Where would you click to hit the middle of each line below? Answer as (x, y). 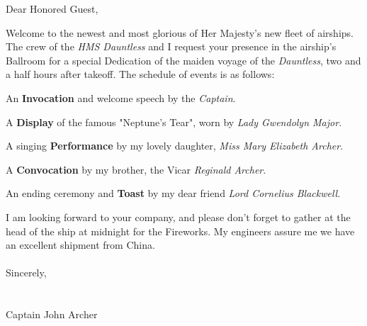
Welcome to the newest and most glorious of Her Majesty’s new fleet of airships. (180, 32)
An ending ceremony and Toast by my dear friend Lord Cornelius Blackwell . (173, 193)
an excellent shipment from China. (80, 245)
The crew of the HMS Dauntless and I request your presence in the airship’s (171, 46)
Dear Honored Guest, (52, 9)
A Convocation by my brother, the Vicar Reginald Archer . (136, 169)
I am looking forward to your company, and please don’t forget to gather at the (178, 217)
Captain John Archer (52, 314)
